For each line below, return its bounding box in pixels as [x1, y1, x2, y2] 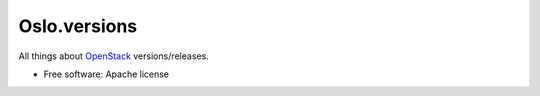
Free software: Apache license [43, 68, 170, 80]
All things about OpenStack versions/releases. [18, 50, 209, 62]
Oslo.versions [18, 15, 138, 37]
